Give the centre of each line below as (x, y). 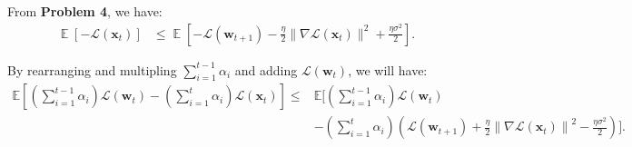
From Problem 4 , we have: (85, 11)
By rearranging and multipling (92, 69)
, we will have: (388, 69)
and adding (266, 69)
